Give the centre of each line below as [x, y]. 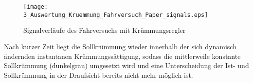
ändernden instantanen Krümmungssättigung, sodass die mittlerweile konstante [122, 56]
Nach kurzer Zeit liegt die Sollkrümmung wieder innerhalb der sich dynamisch [120, 46]
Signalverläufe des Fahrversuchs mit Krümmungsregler [105, 30]
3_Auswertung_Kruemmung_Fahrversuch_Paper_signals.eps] [116, 15]
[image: [36, 7]
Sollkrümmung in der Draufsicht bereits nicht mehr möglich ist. [99, 75]
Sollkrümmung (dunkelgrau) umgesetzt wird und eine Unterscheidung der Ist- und [126, 65]
